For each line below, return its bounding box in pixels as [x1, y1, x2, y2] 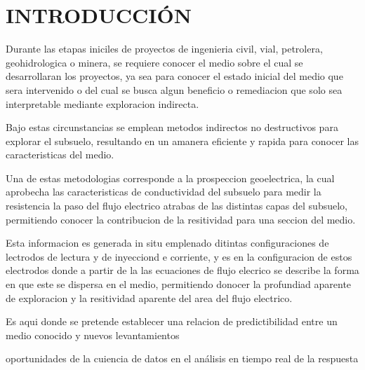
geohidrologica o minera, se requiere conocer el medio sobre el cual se [6, 55, 303, 69]
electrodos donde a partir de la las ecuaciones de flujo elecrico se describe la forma [6, 263, 359, 277]
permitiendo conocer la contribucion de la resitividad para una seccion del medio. [6, 212, 356, 226]
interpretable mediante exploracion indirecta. [6, 96, 199, 111]
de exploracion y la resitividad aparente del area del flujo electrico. [6, 290, 293, 305]
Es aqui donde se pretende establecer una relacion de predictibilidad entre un [6, 314, 338, 329]
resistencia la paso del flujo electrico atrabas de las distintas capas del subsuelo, [6, 198, 347, 213]
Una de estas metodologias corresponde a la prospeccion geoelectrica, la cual [6, 170, 335, 185]
